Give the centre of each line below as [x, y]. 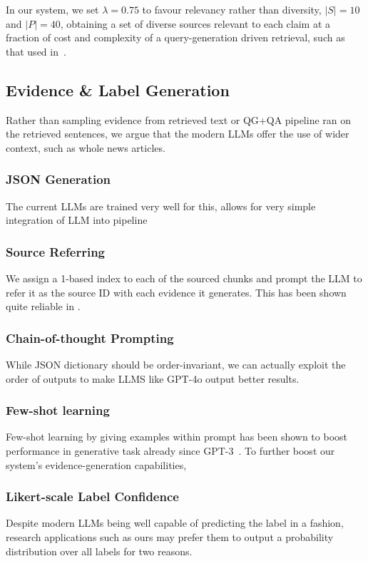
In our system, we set [52, 9]
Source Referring [56, 251]
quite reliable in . [43, 306]
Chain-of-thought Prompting [90, 338]
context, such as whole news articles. [86, 147]
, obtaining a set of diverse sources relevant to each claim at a [195, 23]
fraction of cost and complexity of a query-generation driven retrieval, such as [175, 37]
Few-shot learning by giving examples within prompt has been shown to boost [177, 437]
